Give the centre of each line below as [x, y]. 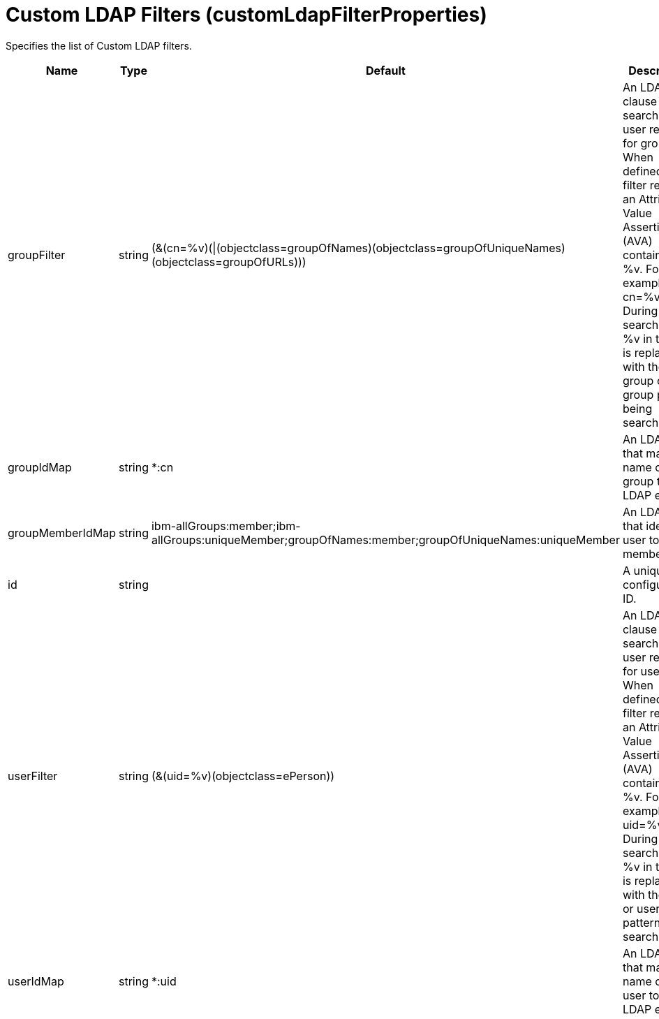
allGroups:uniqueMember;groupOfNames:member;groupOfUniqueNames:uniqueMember [385, 540]
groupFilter [37, 255]
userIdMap [36, 981]
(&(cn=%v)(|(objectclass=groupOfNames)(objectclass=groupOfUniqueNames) [358, 248]
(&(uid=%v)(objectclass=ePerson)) [243, 776]
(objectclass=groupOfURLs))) [229, 262]
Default [386, 70]
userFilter [33, 776]
